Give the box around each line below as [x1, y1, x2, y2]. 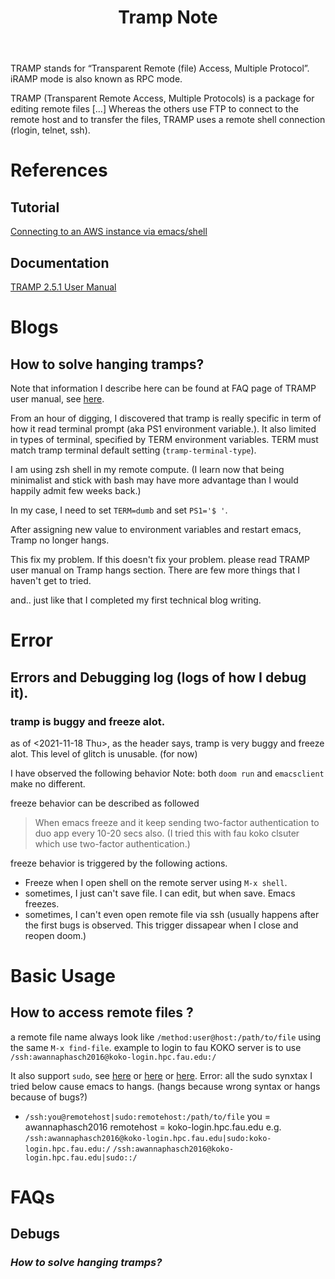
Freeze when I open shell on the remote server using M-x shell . [24, 876, 288, 888]
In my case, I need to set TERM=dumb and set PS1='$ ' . [10, 504, 228, 516]
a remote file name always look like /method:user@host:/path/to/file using [10, 1031, 322, 1043]
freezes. [24, 897, 60, 910]
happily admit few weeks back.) [10, 485, 142, 496]
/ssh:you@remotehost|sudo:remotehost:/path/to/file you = [24, 1110, 271, 1122]
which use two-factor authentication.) [34, 837, 191, 850]
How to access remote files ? [10, 1004, 194, 1021]
